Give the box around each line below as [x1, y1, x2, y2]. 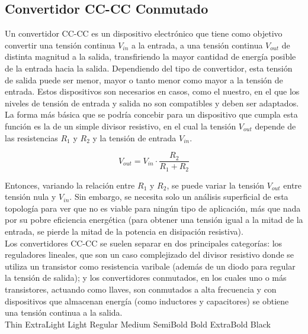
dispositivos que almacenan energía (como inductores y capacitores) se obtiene [5, 294, 289, 307]
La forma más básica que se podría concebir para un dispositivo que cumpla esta [5, 108, 298, 121]
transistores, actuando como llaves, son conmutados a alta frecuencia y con [5, 283, 277, 295]
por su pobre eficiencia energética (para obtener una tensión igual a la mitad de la [5, 213, 303, 226]
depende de [255, 119, 296, 132]
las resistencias [5, 131, 58, 144]
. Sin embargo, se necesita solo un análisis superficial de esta [69, 190, 288, 203]
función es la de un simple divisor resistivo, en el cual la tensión [5, 119, 236, 132]
